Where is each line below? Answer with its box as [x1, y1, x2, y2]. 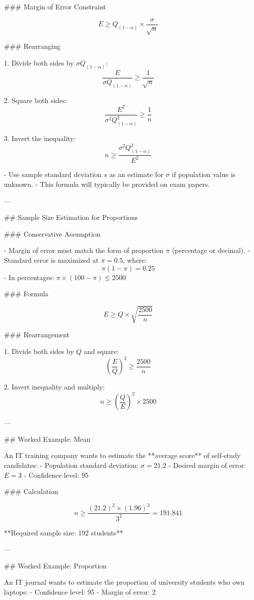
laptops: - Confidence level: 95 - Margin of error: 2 [4, 587, 156, 597]
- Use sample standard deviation [4, 169, 102, 179]
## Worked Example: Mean [4, 433, 91, 444]
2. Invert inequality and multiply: [4, 382, 105, 392]
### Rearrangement [4, 329, 70, 340]
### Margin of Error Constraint [4, 1, 106, 11]
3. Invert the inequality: [4, 133, 76, 143]
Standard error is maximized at [4, 255, 99, 265]
